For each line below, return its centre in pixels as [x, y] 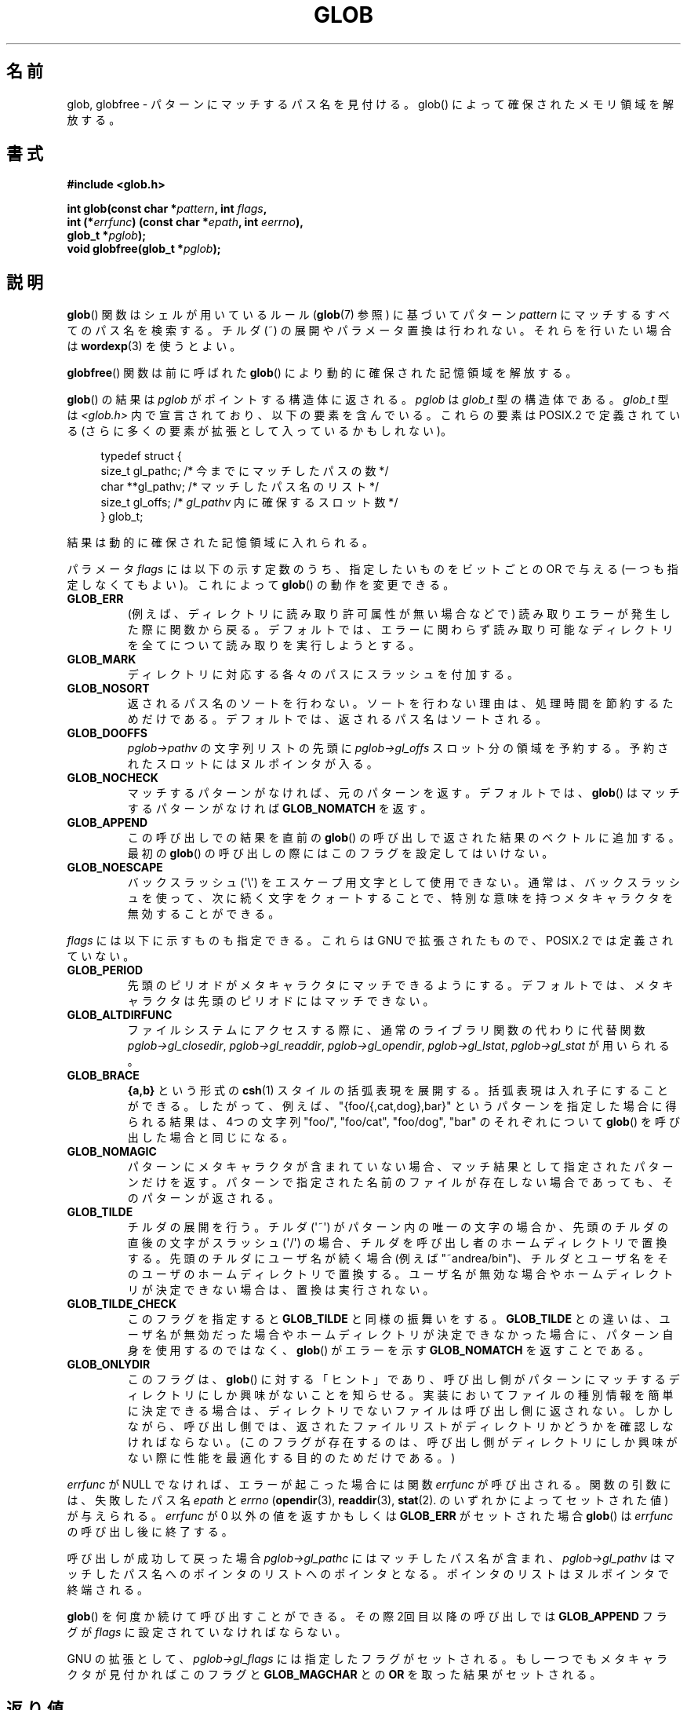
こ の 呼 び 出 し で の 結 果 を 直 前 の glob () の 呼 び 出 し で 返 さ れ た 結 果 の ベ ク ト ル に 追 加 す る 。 [403, 838]
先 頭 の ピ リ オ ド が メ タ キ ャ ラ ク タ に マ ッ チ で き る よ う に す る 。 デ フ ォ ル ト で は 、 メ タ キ [400, 985]
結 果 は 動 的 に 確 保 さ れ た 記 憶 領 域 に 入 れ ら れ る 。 [220, 543]
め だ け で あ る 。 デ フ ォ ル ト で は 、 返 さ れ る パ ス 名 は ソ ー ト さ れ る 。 [337, 719]
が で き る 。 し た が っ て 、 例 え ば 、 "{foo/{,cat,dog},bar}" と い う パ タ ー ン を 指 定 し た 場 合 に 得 [402, 1106]
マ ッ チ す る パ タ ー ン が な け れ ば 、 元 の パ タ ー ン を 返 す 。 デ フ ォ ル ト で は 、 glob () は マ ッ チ [403, 793]
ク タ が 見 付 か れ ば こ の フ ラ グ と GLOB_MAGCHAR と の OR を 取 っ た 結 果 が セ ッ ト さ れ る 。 [334, 1675]
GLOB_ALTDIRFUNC [120, 1015]
